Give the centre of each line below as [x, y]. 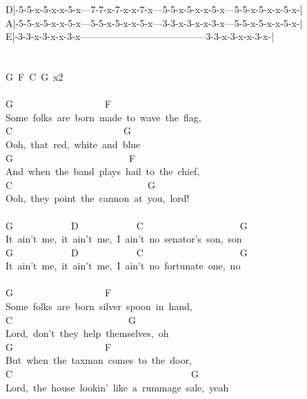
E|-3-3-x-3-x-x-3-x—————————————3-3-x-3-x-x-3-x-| [140, 36]
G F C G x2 [34, 76]
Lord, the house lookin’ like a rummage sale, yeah [117, 387]
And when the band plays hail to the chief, [103, 171]
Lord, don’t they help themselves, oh [87, 333]
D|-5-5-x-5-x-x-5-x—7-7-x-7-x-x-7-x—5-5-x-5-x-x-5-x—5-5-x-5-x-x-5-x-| [154, 9]
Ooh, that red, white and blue [73, 144]
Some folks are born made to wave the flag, [103, 117]
